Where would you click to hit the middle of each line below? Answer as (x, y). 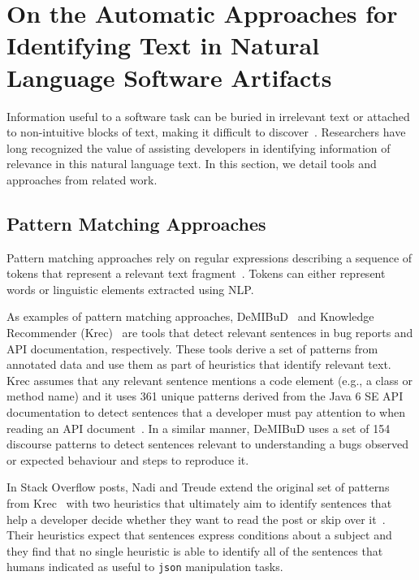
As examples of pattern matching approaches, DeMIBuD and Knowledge (190, 316)
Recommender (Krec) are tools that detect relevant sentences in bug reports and (210, 333)
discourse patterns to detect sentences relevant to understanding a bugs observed (208, 444)
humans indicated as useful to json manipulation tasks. (145, 567)
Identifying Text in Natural (163, 45)
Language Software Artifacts (169, 77)
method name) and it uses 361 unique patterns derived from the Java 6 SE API (205, 396)
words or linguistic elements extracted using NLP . (130, 289)
